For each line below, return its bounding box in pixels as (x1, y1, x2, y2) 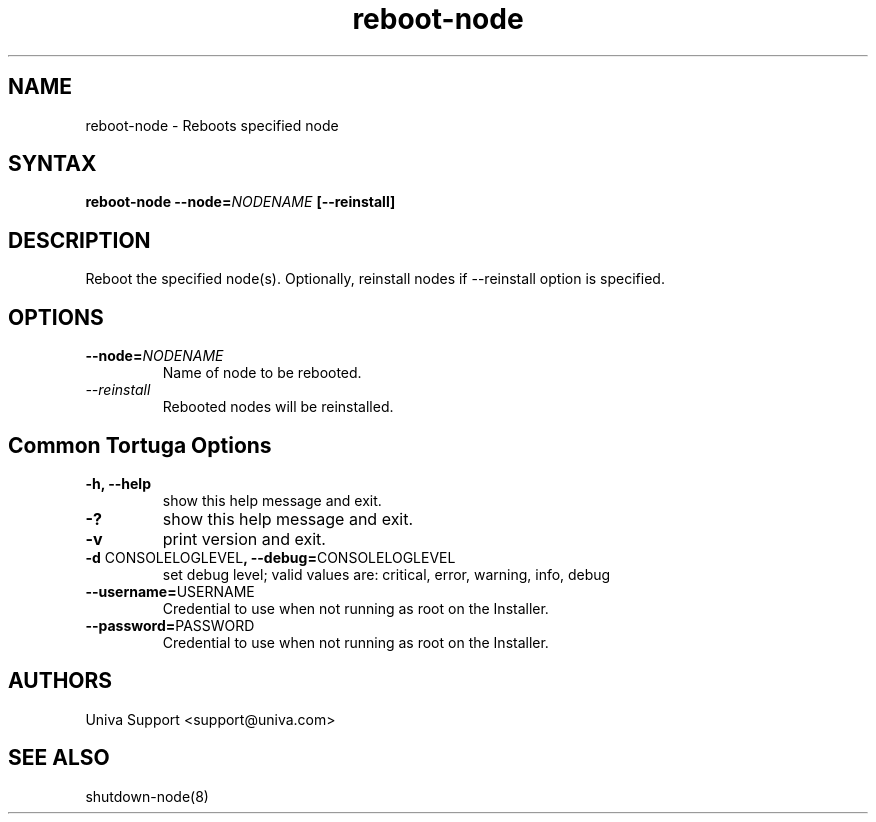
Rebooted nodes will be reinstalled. (162, 398, 394, 416)
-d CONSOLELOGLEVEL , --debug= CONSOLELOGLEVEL (85, 548, 456, 566)
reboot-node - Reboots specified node (85, 116, 339, 134)
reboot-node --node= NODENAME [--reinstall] (85, 193, 396, 211)
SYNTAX (8, 151, 97, 177)
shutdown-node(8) (85, 787, 209, 805)
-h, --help (85, 474, 151, 492)
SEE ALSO (8, 745, 110, 771)
